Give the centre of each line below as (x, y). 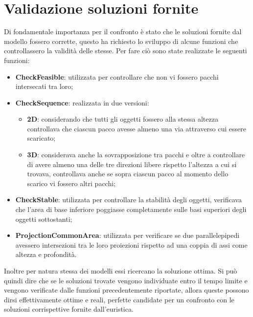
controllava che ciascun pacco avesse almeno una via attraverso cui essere (137, 128)
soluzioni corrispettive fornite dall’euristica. (69, 309)
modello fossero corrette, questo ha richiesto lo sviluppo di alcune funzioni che (121, 41)
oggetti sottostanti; (44, 219)
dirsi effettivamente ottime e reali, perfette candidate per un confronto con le (119, 299)
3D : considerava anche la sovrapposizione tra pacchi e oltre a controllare (136, 155)
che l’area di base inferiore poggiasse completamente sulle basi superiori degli (131, 209)
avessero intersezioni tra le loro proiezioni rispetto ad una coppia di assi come (131, 244)
